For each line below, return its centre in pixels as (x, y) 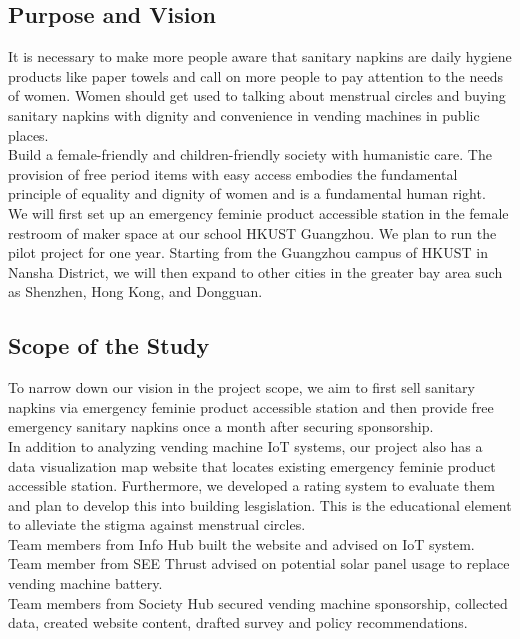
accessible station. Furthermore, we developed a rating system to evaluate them (251, 485)
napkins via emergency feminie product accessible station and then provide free (251, 406)
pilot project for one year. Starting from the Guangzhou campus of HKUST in (248, 252)
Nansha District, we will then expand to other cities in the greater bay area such (255, 271)
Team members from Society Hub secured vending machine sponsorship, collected (258, 602)
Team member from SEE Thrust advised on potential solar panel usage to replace (259, 563)
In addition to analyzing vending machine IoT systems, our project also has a (245, 445)
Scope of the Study (109, 345)
